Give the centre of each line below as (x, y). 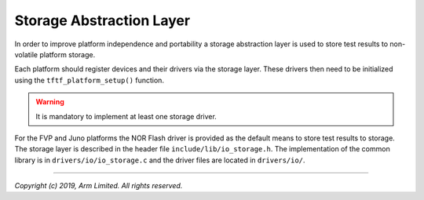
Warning (50, 102)
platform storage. (68, 54)
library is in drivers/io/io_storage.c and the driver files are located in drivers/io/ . (160, 160)
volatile (26, 54)
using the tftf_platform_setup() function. (90, 80)
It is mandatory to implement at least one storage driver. (126, 116)
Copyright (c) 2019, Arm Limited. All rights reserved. (99, 186)
